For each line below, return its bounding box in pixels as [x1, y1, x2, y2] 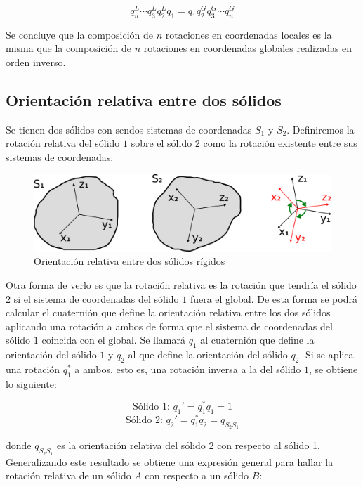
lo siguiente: [6, 376, 57, 391]
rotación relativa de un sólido [6, 468, 131, 483]
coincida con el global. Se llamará [41, 332, 186, 347]
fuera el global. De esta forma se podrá [190, 291, 357, 306]
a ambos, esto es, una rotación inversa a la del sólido [74, 361, 301, 376]
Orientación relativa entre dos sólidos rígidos [34, 254, 225, 268]
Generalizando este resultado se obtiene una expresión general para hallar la [6, 454, 334, 469]
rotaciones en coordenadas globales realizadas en [143, 41, 352, 56]
